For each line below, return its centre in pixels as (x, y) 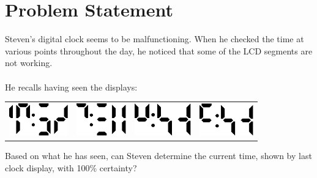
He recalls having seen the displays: (71, 87)
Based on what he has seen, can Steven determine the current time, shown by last (158, 156)
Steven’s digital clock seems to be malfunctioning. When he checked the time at (155, 39)
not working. (29, 63)
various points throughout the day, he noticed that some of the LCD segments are (159, 50)
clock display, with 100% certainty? (71, 167)
